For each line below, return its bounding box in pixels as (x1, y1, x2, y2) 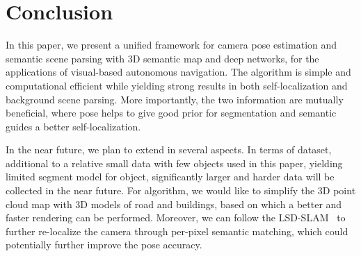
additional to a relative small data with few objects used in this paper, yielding (6, 155, 343, 170)
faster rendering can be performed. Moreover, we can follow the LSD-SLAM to (6, 210, 346, 225)
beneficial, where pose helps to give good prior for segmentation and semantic (6, 105, 337, 120)
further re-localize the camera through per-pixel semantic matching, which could (6, 223, 348, 238)
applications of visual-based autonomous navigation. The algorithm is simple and (6, 65, 351, 79)
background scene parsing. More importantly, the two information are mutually (6, 92, 344, 106)
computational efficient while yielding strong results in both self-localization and (6, 78, 348, 92)
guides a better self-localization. (6, 119, 141, 133)
